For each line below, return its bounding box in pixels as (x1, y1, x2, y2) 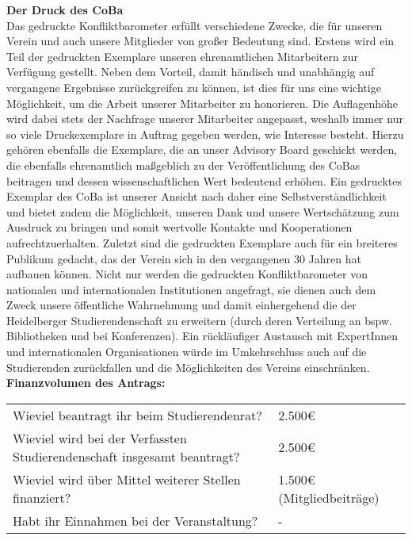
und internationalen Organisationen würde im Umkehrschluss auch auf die (6, 343, 367, 360)
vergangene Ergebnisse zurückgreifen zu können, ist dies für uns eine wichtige (6, 79, 381, 95)
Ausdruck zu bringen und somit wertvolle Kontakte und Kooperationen (6, 219, 353, 236)
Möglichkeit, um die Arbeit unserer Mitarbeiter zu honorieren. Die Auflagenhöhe (6, 94, 399, 111)
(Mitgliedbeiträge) (278, 488, 380, 507)
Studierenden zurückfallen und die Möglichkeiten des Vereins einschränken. (6, 358, 370, 375)
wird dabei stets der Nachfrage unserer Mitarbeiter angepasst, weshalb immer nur (6, 110, 403, 127)
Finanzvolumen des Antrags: (6, 374, 166, 391)
